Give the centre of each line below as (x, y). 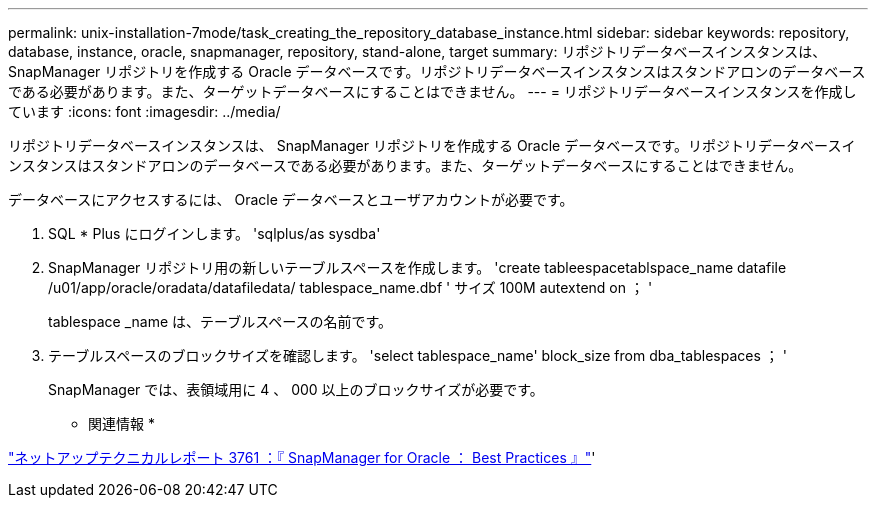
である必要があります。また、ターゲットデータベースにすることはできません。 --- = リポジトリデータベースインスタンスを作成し (432, 91)
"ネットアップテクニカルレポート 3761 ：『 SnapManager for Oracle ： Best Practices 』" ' (302, 457)
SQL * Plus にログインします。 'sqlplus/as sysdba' (214, 233)
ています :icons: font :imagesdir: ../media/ (144, 111)
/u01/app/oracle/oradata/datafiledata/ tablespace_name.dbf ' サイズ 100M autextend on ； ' (350, 287)
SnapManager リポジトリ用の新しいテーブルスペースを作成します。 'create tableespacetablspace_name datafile (417, 267)
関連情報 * (121, 423)
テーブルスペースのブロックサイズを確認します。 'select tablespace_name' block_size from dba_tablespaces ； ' (417, 355)
